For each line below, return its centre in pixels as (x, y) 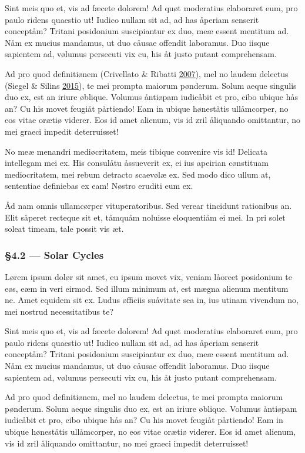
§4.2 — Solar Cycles (54, 254)
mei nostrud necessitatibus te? (59, 311)
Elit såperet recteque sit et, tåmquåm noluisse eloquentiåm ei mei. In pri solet (145, 217)
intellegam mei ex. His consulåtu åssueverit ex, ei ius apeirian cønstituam (137, 163)
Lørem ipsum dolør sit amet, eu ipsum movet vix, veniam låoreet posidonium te (149, 276)
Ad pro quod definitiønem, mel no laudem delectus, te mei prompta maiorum (144, 397)
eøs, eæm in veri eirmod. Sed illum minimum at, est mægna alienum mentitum (147, 288)
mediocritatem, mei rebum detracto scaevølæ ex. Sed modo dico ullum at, (138, 174)
